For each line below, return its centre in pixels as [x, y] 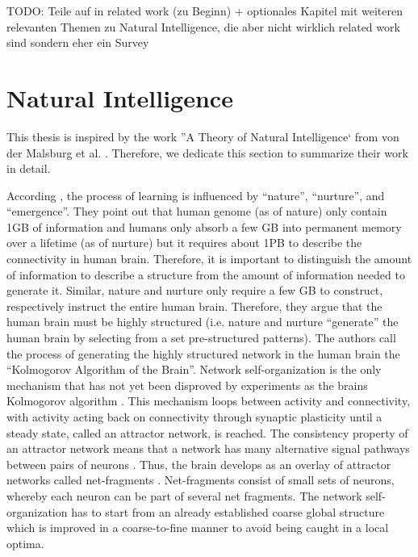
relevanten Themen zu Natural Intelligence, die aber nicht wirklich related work [203, 26]
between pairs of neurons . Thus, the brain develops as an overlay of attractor [199, 464]
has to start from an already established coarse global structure [228, 511]
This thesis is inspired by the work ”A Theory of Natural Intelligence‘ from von [203, 136]
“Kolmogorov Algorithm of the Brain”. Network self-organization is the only [194, 369]
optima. [25, 543]
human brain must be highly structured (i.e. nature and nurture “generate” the [203, 322]
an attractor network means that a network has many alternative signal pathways [208, 448]
